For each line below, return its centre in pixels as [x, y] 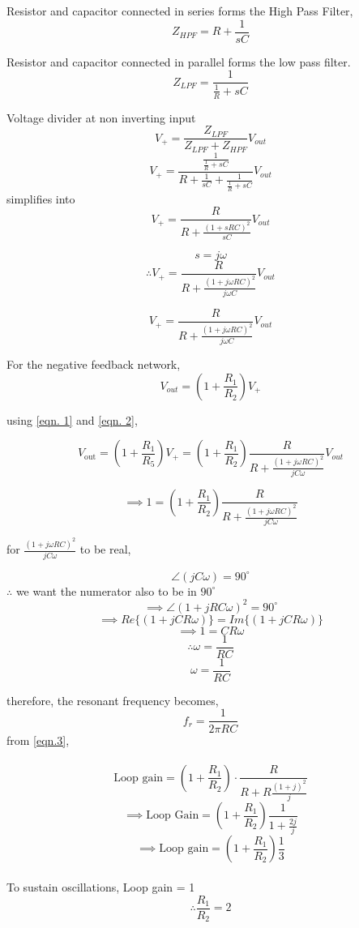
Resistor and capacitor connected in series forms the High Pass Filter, [180, 11]
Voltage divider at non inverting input [101, 117]
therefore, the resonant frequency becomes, [113, 700]
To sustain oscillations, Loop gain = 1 [101, 886]
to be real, [105, 549]
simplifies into [41, 198]
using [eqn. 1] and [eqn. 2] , [72, 419]
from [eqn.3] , [38, 740]
